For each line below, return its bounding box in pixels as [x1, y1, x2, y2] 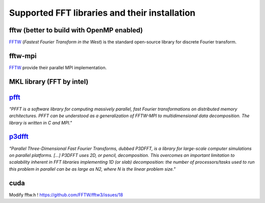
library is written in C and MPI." [9, 120, 72, 126]
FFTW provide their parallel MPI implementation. [9, 64, 107, 71]
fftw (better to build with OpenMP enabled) [9, 26, 143, 34]
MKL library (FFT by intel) [9, 77, 88, 86]
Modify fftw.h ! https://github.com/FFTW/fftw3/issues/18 [9, 192, 123, 198]
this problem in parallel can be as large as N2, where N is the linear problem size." [9, 166, 176, 172]
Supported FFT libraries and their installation [9, 7, 196, 18]
